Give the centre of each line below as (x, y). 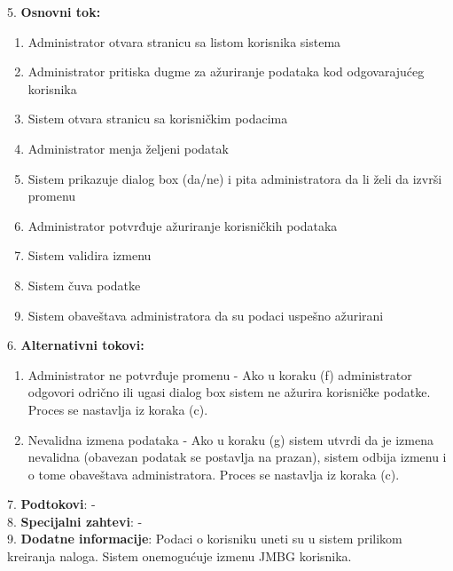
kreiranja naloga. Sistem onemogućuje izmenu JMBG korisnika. (180, 556)
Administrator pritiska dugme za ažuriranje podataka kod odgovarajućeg (226, 71)
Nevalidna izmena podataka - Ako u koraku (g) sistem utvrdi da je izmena (230, 439)
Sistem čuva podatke (84, 285)
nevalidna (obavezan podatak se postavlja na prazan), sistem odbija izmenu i (237, 457)
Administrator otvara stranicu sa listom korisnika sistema (184, 41)
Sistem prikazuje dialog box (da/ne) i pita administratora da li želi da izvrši (235, 178)
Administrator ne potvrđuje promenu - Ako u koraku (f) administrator (220, 374)
